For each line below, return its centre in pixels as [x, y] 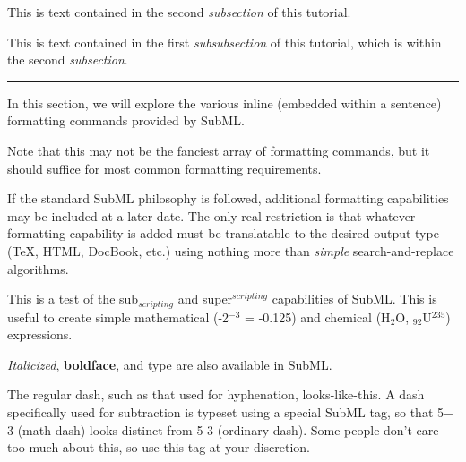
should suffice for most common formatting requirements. [164, 168]
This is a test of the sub [73, 299]
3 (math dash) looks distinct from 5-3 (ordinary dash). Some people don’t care [223, 429]
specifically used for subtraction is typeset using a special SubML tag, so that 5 [226, 411]
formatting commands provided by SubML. [126, 120]
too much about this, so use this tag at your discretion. [159, 447]
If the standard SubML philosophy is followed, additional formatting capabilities [228, 198]
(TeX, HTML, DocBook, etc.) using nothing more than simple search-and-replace [231, 250]
